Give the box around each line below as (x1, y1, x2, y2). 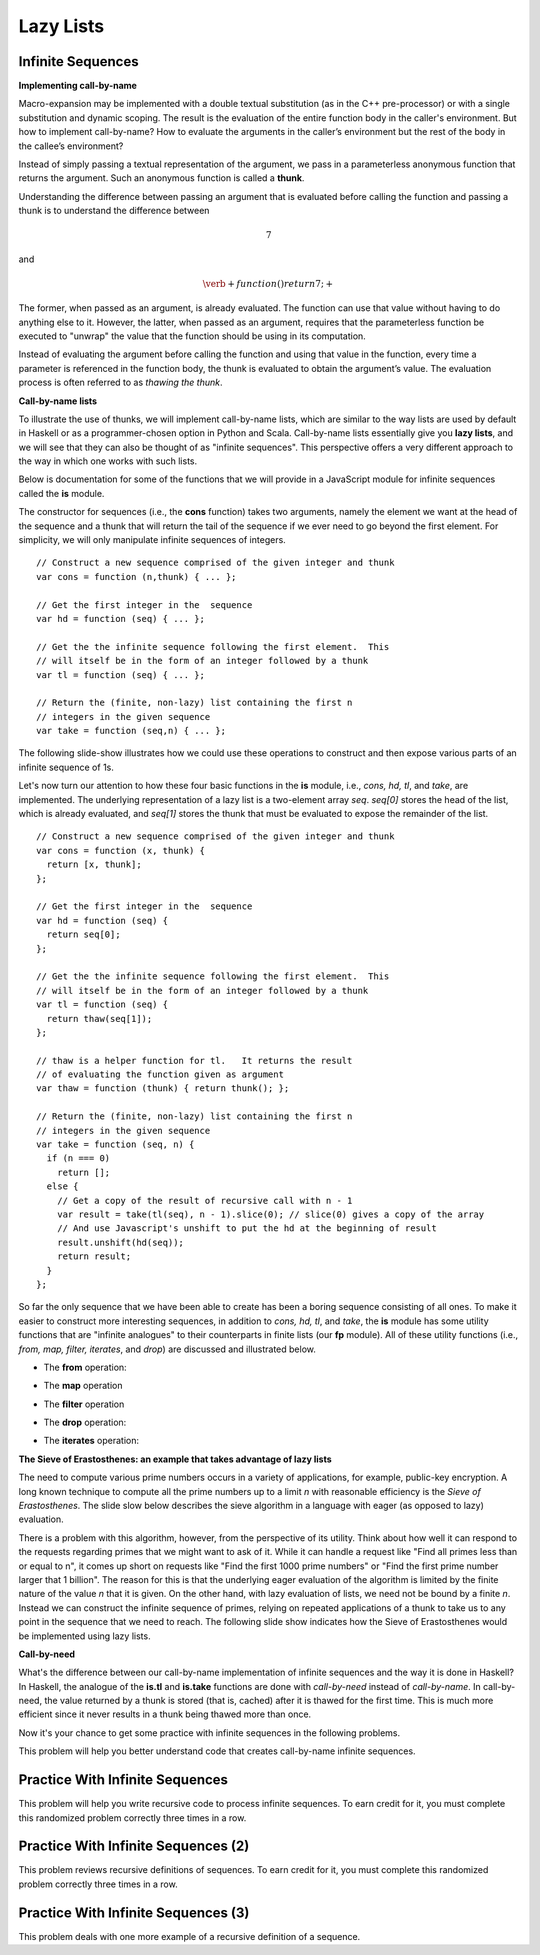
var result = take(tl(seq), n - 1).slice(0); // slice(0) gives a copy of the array (56, 1208, 485, 1220)
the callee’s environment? (18, 140, 124, 152)
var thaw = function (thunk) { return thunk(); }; (36, 1083, 290, 1094)
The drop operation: (43, 1416, 127, 1429)
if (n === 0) (46, 1153, 111, 1164)
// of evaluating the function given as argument (36, 1069, 285, 1080)
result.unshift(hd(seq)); (56, 1236, 185, 1248)
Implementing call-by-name (18, 80, 137, 92)
